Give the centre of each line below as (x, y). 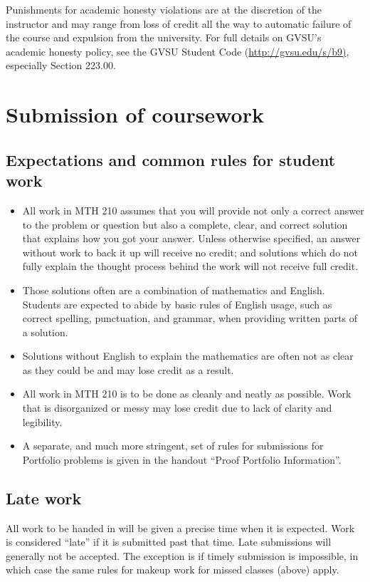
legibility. (42, 421)
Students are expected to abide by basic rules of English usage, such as (177, 304)
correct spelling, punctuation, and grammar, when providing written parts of (190, 318)
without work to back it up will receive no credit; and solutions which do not (190, 252)
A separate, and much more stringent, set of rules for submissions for (173, 446)
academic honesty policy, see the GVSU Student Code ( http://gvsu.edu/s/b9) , (178, 51)
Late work (44, 498)
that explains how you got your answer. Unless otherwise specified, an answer (191, 238)
